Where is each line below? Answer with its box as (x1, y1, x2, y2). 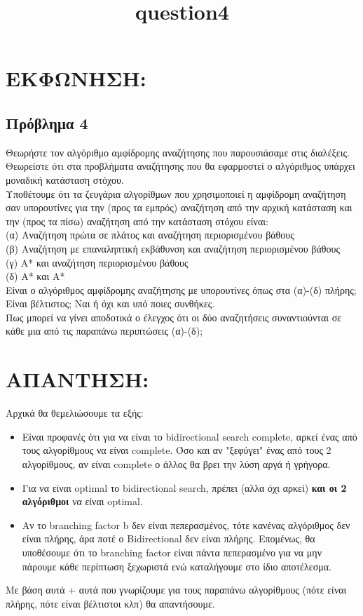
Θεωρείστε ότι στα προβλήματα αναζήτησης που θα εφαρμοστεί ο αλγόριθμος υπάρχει (6, 159, 355, 173)
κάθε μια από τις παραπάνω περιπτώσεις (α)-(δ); (6, 323, 203, 338)
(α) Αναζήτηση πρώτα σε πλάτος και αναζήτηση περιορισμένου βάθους (6, 227, 294, 242)
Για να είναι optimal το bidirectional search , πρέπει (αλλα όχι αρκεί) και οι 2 (22, 480, 347, 495)
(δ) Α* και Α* (6, 269, 65, 283)
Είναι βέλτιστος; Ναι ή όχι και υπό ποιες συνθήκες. (6, 296, 215, 311)
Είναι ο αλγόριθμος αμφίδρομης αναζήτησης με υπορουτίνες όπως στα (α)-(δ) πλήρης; (6, 282, 357, 297)
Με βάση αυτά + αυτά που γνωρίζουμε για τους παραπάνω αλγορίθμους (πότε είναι (6, 582, 347, 597)
